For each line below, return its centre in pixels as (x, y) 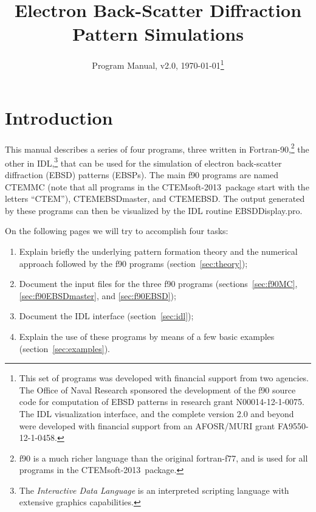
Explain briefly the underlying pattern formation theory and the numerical (158, 251)
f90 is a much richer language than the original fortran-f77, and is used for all (163, 458)
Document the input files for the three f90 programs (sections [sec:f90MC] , (158, 284)
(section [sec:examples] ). (64, 348)
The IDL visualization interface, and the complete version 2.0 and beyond (156, 413)
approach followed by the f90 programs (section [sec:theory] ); (133, 263)
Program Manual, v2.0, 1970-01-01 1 (158, 64)
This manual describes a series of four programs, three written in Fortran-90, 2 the (157, 148)
